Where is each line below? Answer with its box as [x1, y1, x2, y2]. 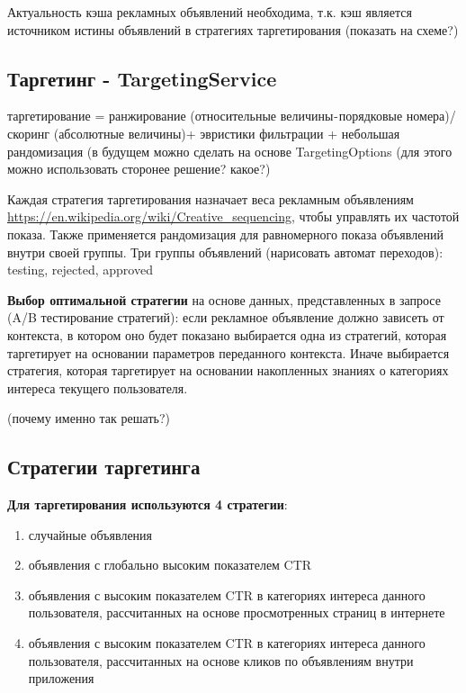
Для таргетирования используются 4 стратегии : [7, 495, 288, 514]
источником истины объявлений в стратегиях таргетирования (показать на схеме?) [7, 20, 459, 39]
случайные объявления [28, 525, 153, 544]
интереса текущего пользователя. [7, 378, 188, 397]
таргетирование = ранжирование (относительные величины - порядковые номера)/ [7, 106, 456, 125]
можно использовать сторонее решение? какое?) [7, 159, 271, 178]
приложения [28, 669, 94, 688]
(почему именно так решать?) [7, 409, 170, 427]
